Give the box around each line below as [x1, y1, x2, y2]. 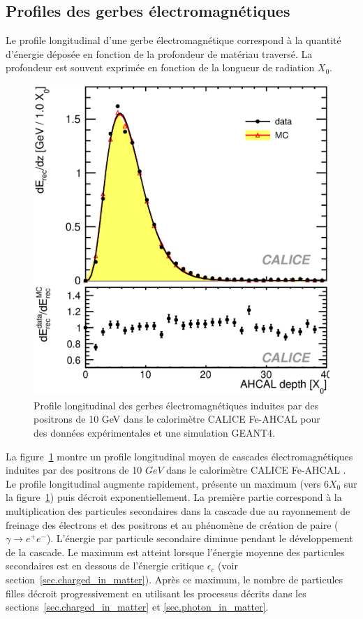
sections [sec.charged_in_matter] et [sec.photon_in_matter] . [6, 599, 269, 614]
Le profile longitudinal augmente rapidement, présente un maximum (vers [6, 476, 321, 490]
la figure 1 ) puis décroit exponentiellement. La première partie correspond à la [6, 490, 342, 504]
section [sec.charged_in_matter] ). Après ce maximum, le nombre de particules [6, 572, 343, 586]
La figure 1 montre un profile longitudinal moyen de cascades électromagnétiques [6, 449, 353, 463]
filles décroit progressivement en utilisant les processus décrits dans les [6, 585, 306, 600]
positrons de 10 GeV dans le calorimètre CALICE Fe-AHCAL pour [34, 412, 320, 426]
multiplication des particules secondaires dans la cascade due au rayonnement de [6, 504, 350, 518]
